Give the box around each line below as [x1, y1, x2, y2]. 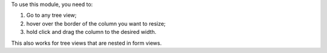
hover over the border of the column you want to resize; [26, 20, 166, 27]
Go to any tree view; [26, 12, 77, 19]
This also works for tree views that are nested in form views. [11, 39, 162, 46]
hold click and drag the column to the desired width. [26, 29, 157, 36]
